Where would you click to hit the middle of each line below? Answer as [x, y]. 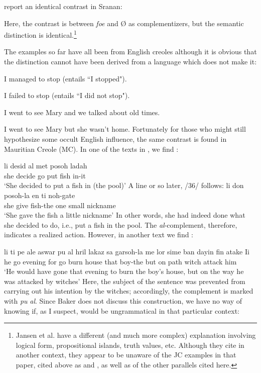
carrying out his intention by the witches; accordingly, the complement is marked [129, 291]
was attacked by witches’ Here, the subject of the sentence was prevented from [125, 281]
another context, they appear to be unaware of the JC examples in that [126, 355]
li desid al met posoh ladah [46, 166]
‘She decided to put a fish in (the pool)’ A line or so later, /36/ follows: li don [124, 185]
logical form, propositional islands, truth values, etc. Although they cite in [130, 345]
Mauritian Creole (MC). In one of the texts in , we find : [91, 149]
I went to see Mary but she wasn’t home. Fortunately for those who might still [125, 129]
